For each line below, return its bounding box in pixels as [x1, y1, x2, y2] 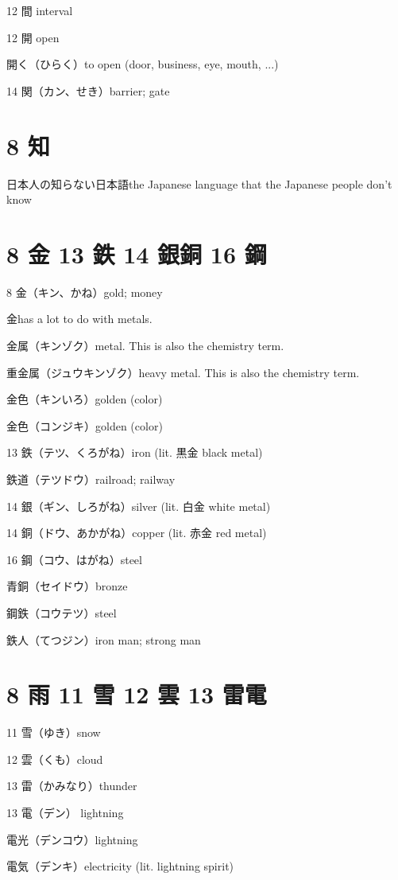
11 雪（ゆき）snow [6, 724, 101, 741]
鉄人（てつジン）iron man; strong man [6, 631, 201, 648]
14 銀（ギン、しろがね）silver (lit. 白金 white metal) [6, 497, 271, 514]
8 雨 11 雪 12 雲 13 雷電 [6, 678, 267, 711]
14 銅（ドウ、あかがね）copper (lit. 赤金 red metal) [6, 524, 267, 541]
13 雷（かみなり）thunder [6, 777, 137, 794]
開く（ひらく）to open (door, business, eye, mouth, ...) [6, 56, 279, 72]
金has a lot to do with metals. [6, 310, 153, 327]
